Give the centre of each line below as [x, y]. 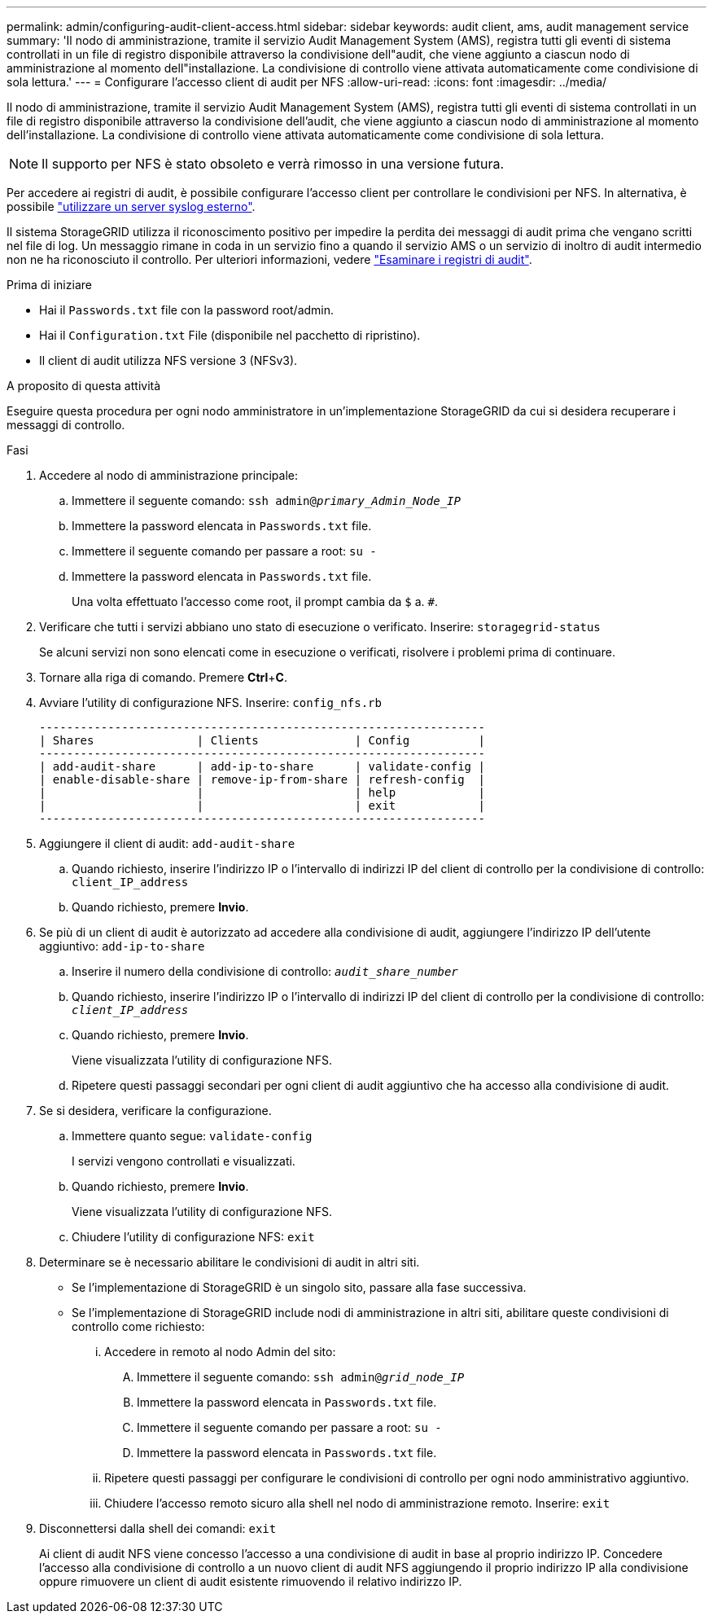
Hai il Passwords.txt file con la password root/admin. [187, 310]
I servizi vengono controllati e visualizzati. [184, 1161]
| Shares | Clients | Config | [262, 740]
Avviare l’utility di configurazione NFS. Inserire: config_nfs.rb [210, 702]
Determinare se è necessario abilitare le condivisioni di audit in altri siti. [230, 1262]
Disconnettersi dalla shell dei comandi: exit [158, 1528]
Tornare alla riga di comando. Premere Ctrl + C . [163, 677]
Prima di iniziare [49, 285]
